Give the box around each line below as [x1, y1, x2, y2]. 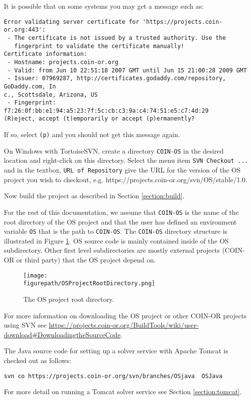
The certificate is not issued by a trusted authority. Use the [14, 34, 226, 41]
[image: [23, 272, 48, 279]
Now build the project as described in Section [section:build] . [4, 191, 185, 201]
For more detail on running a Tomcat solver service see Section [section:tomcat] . [4, 386, 242, 397]
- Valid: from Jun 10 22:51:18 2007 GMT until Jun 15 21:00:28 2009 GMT [7, 67, 247, 74]
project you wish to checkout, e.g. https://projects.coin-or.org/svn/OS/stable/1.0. [4, 174, 248, 184]
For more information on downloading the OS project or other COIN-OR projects [4, 310, 247, 320]
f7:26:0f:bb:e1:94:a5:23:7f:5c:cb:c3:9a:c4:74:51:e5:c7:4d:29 [4, 107, 209, 114]
